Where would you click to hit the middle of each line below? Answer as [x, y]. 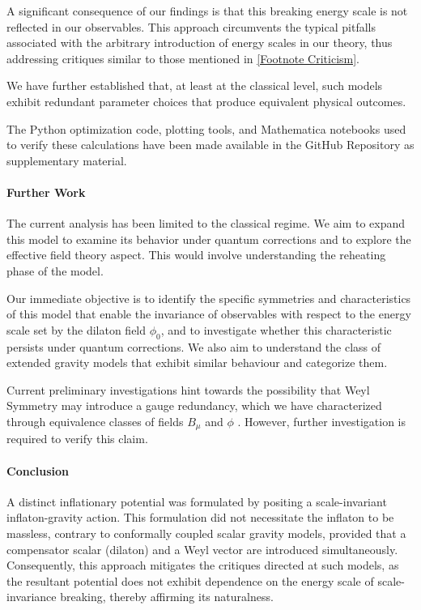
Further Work [46, 192]
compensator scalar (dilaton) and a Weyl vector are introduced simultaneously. [202, 549]
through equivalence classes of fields [95, 421]
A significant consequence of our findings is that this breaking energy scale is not [207, 11]
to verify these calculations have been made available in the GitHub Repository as [210, 145]
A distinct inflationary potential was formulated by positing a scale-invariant [197, 501]
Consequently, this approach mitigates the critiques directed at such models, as [203, 565]
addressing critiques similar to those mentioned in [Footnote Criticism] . [183, 58]
